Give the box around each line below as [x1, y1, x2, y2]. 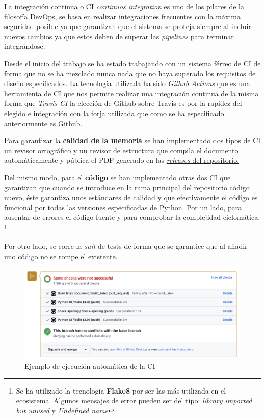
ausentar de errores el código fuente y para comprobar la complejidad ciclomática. [4, 212, 260, 222]
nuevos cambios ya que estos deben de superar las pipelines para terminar [4, 31, 234, 41]
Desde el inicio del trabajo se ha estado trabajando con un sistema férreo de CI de [4, 58, 261, 68]
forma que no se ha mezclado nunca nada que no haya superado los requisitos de [4, 68, 256, 78]
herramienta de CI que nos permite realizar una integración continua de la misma [4, 88, 259, 98]
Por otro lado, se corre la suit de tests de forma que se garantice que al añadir [4, 241, 248, 252]
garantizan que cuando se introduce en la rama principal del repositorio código [4, 182, 250, 192]
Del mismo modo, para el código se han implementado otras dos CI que [4, 172, 231, 182]
